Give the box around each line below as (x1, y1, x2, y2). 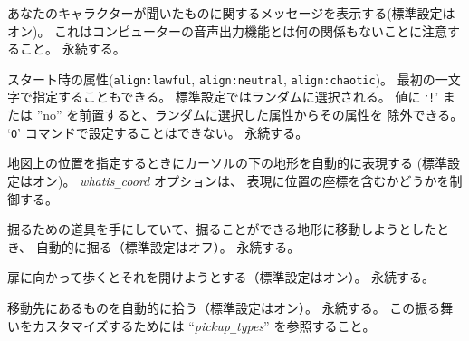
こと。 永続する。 (19, 39, 126, 58)
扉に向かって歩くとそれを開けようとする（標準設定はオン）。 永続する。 (7, 268, 435, 287)
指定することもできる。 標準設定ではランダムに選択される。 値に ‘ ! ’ (32, 87, 439, 106)
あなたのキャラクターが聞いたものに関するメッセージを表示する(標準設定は (7, 4, 455, 22)
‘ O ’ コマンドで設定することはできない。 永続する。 (7, 122, 309, 141)
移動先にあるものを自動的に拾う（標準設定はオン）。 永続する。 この (7, 297, 416, 317)
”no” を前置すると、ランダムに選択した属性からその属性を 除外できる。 (36, 105, 464, 124)
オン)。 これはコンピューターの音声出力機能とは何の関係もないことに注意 (7, 21, 448, 40)
